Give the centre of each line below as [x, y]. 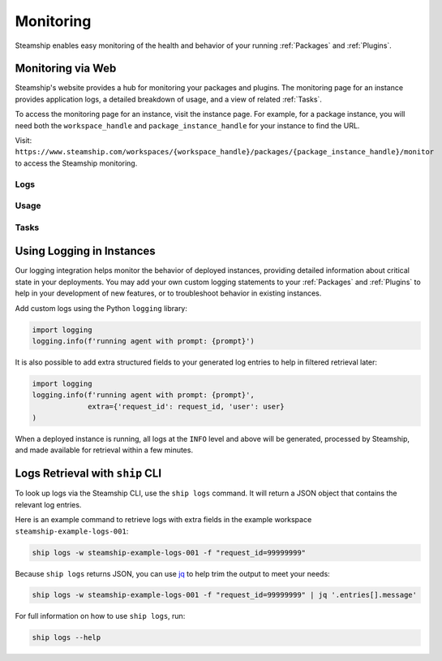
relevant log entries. [48, 504]
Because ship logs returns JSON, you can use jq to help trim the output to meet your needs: [172, 573]
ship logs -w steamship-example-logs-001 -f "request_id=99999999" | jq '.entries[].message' [225, 595]
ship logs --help [67, 638]
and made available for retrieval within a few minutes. [104, 450]
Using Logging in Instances [85, 251]
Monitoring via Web [66, 69]
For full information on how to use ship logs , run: [100, 616]
